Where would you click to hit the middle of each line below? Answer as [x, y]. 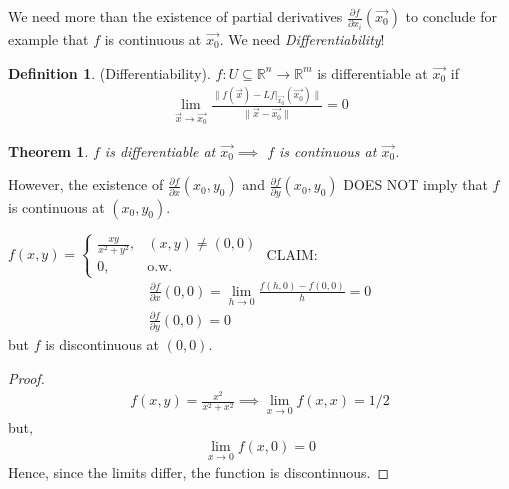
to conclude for [451, 16]
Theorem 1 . [48, 150]
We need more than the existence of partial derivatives [175, 16]
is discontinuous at [102, 344]
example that [48, 38]
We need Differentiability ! [306, 38]
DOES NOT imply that [415, 184]
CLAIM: [292, 253]
